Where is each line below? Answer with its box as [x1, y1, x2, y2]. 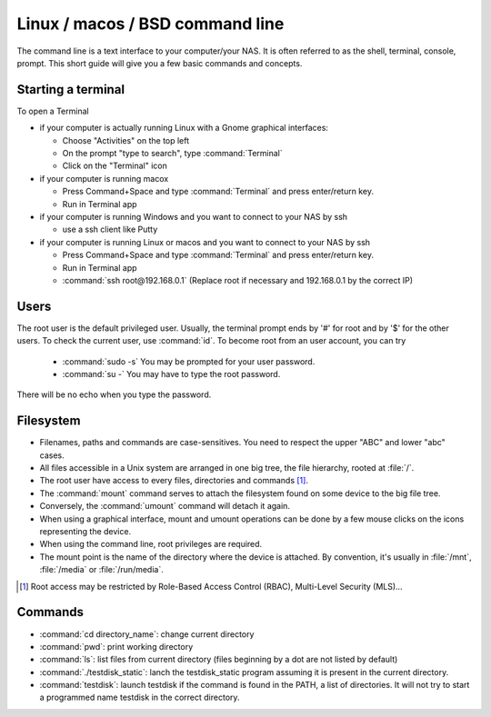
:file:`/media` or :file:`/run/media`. [39, 564, 164, 575]
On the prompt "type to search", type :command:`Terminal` [62, 148, 284, 159]
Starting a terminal [16, 82, 125, 97]
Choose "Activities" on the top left [62, 134, 190, 145]
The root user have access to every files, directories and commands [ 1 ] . [39, 475, 309, 486]
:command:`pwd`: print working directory [39, 641, 194, 652]
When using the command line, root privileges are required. [39, 539, 263, 550]
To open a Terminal [16, 105, 90, 116]
